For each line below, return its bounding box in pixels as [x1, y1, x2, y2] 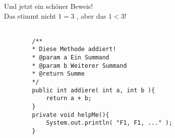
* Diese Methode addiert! [32, 46, 117, 53]
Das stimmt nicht [4, 10, 56, 21]
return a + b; [46, 95, 92, 102]
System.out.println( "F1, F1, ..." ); [46, 119, 173, 127]
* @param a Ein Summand [32, 54, 109, 61]
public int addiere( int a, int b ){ [32, 86, 155, 94]
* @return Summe [32, 70, 85, 78]
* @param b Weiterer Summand [32, 62, 127, 69]
